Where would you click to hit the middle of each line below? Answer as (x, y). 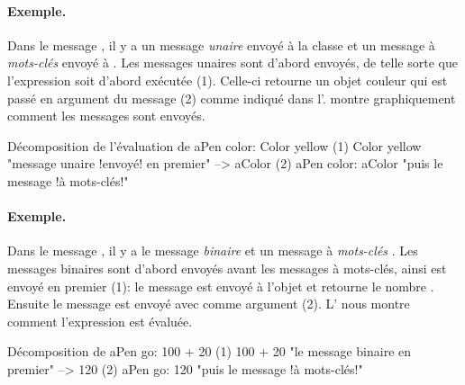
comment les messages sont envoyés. (106, 116)
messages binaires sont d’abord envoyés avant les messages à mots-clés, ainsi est (227, 268)
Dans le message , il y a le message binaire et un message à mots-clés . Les (213, 251)
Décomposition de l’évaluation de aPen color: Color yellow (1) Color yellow (214, 145)
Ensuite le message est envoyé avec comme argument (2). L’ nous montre (209, 304)
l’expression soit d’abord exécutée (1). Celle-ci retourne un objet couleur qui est (228, 80)
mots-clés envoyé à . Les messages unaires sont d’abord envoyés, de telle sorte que (232, 63)
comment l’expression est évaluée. (100, 321)
